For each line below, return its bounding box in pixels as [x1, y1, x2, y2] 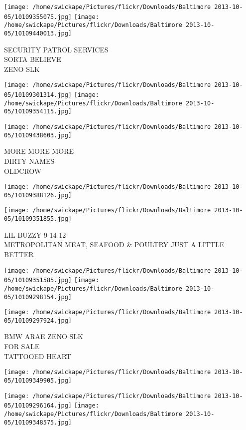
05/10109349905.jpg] [4, 377, 72, 384]
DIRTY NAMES [4, 155, 55, 166]
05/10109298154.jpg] [4, 293, 72, 301]
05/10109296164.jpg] [4, 402, 72, 410]
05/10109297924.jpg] [4, 317, 72, 324]
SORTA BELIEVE [4, 54, 61, 64]
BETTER [4, 249, 34, 259]
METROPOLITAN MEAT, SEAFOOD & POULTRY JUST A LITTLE [4, 239, 225, 250]
